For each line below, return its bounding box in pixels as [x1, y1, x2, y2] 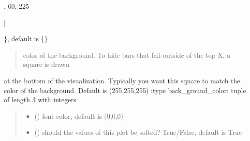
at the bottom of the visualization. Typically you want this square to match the [4, 75, 240, 85]
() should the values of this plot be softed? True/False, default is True [34, 127, 242, 137]
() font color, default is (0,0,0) [34, 110, 123, 121]
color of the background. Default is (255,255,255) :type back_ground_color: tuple [4, 85, 246, 95]
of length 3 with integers [4, 94, 76, 105]
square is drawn [23, 59, 70, 69]
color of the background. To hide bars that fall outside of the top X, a [23, 49, 231, 60]
